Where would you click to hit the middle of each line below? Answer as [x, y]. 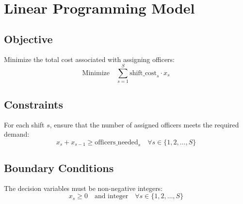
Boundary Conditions [59, 167]
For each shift [24, 124]
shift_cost [143, 73]
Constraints [33, 104]
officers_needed [116, 142]
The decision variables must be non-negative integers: [83, 188]
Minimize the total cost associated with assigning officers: [89, 59]
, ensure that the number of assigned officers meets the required [144, 124]
